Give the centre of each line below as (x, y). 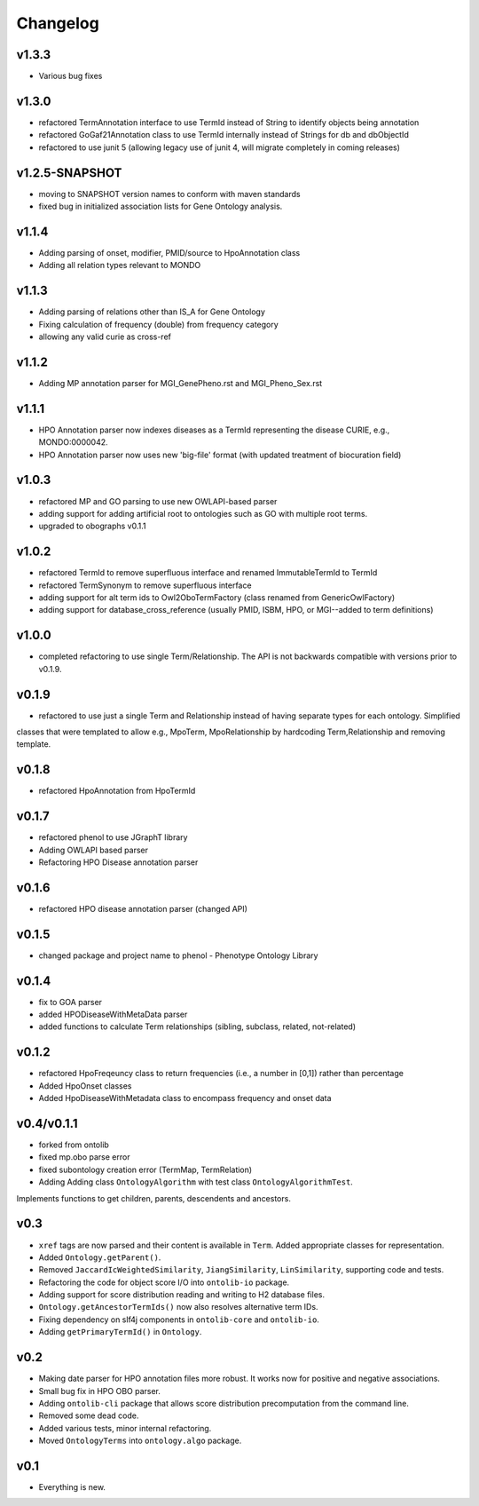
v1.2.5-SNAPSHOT (69, 173)
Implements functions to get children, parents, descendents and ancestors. (154, 1198)
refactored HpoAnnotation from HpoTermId (117, 791)
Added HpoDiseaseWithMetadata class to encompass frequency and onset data (185, 1098)
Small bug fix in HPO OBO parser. (100, 1391)
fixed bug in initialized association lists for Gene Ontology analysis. (161, 206)
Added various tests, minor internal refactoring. (125, 1428)
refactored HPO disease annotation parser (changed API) (143, 908)
